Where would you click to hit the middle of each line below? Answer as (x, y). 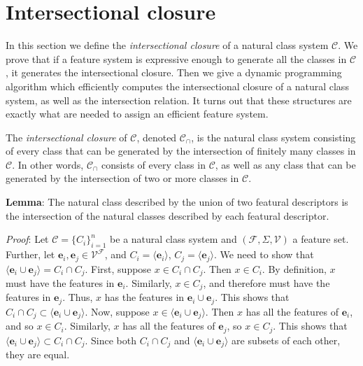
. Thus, (78, 297)
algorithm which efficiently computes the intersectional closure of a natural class (177, 86)
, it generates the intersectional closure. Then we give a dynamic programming (174, 72)
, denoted (157, 137)
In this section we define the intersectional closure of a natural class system (167, 45)
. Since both (111, 340)
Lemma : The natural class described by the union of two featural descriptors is (177, 202)
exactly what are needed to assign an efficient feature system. (137, 114)
